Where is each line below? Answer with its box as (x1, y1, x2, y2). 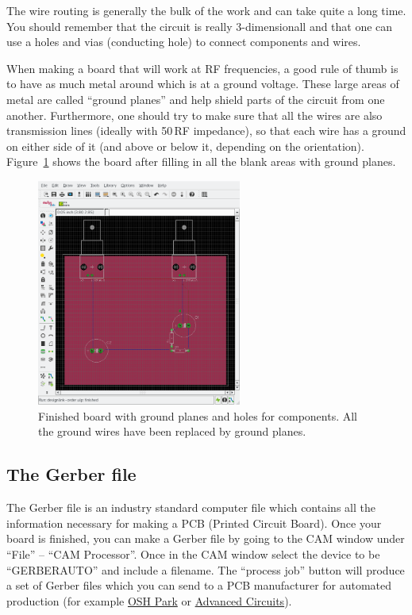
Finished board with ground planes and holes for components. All (38, 407, 358, 424)
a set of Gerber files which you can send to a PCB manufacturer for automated (6, 577, 392, 594)
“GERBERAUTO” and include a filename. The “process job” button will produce (6, 561, 405, 578)
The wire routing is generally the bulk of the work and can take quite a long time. (6, 2, 406, 18)
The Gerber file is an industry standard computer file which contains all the (6, 499, 375, 516)
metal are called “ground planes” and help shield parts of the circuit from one (6, 90, 385, 107)
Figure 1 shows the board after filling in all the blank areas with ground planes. (6, 153, 396, 170)
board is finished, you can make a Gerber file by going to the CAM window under (6, 530, 405, 547)
